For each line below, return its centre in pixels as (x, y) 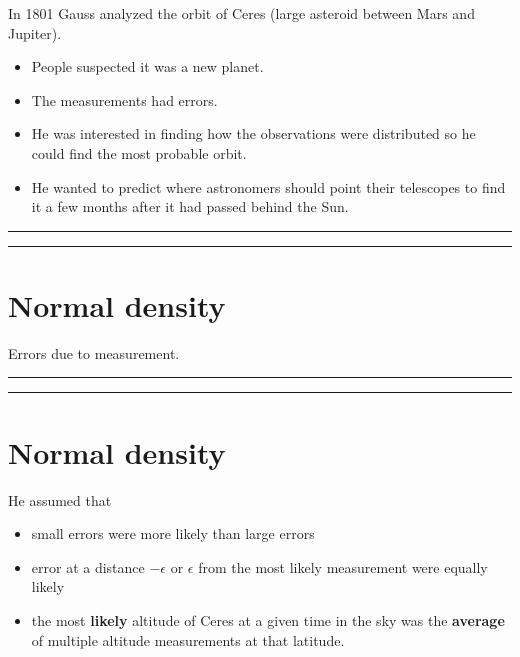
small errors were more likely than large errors (173, 533)
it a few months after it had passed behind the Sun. (190, 206)
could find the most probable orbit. (139, 152)
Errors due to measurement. (94, 352)
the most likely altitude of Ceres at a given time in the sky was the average (268, 619)
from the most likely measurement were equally (343, 566)
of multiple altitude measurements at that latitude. (188, 639)
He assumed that (60, 499)
